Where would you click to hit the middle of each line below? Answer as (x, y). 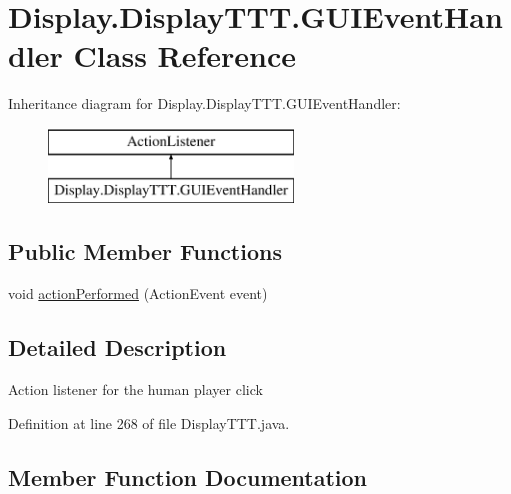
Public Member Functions (145, 251)
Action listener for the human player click (135, 389)
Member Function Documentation (188, 476)
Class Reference (185, 55)
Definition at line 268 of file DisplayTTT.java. (149, 422)
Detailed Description (117, 347)
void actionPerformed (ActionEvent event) (138, 293)
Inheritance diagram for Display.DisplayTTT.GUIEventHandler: (204, 103)
